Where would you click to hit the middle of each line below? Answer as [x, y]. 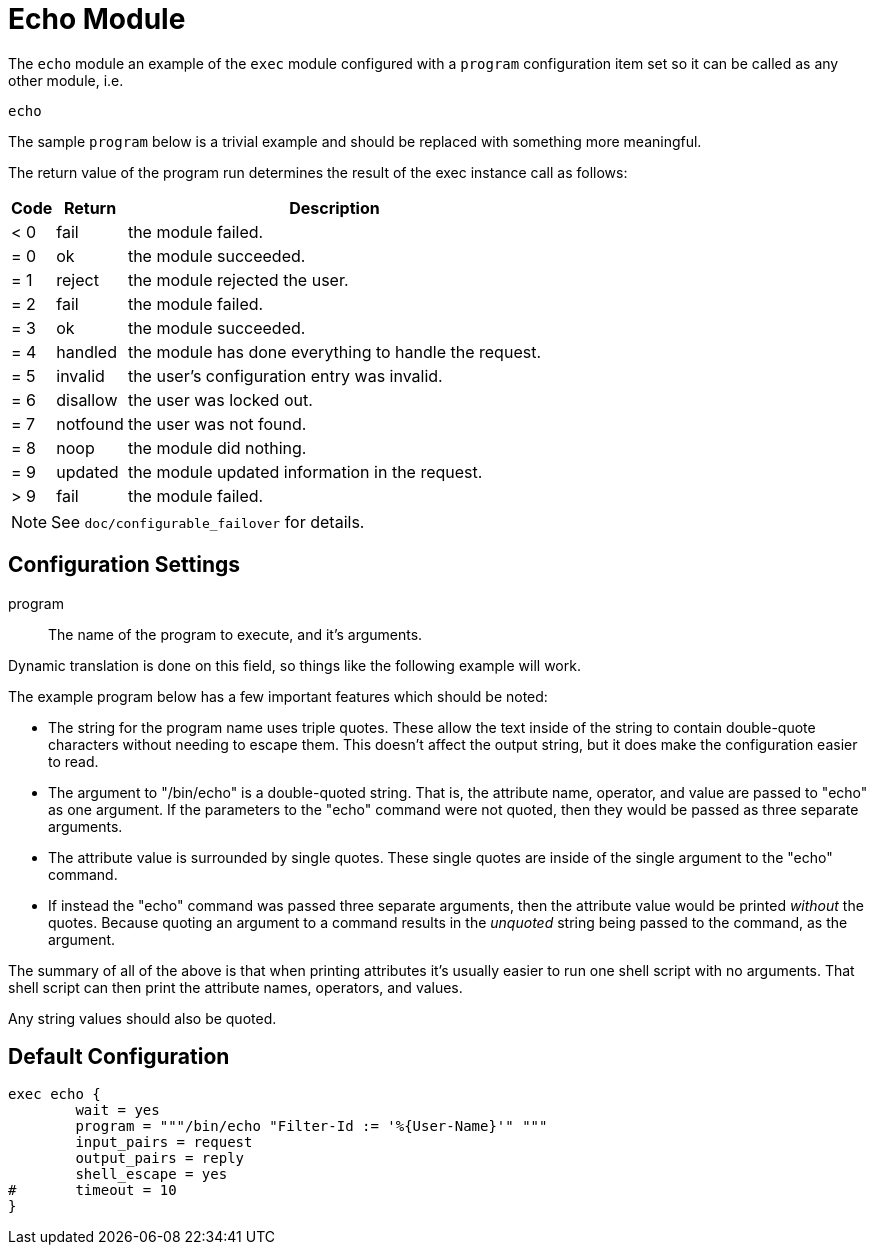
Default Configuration [119, 1057]
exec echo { [54, 1094]
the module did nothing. [217, 447]
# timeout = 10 [92, 1190]
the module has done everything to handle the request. [334, 351]
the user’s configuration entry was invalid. [285, 375]
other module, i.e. [66, 80]
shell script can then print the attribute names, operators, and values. [235, 987]
